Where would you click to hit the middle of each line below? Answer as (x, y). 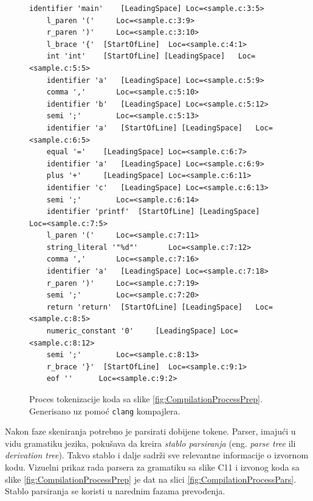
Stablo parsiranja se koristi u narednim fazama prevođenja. (115, 491)
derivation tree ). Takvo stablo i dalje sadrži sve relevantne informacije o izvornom (157, 455)
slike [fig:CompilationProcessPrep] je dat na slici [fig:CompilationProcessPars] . (151, 479)
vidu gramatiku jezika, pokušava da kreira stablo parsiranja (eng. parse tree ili (150, 443)
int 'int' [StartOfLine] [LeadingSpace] (136, 56)
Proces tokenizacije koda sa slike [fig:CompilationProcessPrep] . (146, 399)
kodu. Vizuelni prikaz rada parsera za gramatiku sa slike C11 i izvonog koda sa (152, 467)
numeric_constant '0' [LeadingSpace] (131, 331)
